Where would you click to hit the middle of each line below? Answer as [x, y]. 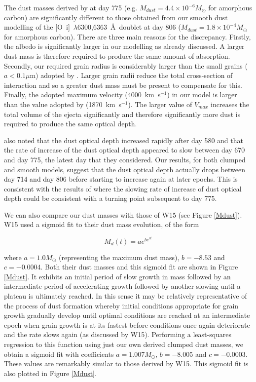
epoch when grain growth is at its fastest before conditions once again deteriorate [127, 325]
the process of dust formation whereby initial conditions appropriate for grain [121, 305]
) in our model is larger [202, 95]
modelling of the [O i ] [37, 27]
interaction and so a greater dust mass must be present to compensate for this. [123, 85]
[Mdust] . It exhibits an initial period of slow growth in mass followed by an [117, 276]
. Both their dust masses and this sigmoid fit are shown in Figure [139, 267]
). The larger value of [160, 104]
